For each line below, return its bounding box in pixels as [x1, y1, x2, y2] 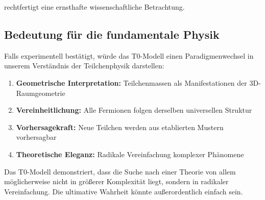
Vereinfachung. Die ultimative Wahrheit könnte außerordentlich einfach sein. [4, 186, 243, 196]
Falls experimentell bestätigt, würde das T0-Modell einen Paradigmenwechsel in [4, 50, 254, 61]
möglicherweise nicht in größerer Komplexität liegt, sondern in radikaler [4, 176, 229, 187]
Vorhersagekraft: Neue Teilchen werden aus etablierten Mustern [16, 121, 224, 132]
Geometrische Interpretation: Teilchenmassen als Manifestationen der [16, 77, 247, 88]
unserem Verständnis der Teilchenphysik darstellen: [4, 60, 164, 71]
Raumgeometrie [16, 87, 65, 98]
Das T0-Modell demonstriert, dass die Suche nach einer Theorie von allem [4, 166, 236, 177]
